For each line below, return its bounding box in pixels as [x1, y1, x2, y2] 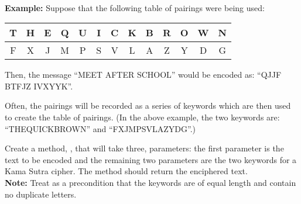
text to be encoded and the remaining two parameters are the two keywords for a [5, 153, 297, 165]
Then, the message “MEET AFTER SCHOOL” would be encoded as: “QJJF [5, 68, 282, 81]
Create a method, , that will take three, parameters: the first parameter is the [5, 142, 284, 154]
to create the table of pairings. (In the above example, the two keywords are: [5, 110, 280, 123]
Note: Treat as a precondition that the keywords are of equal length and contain [5, 176, 296, 188]
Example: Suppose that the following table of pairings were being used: [5, 1, 265, 13]
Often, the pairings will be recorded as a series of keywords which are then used [5, 99, 291, 112]
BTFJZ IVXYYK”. [5, 79, 73, 92]
